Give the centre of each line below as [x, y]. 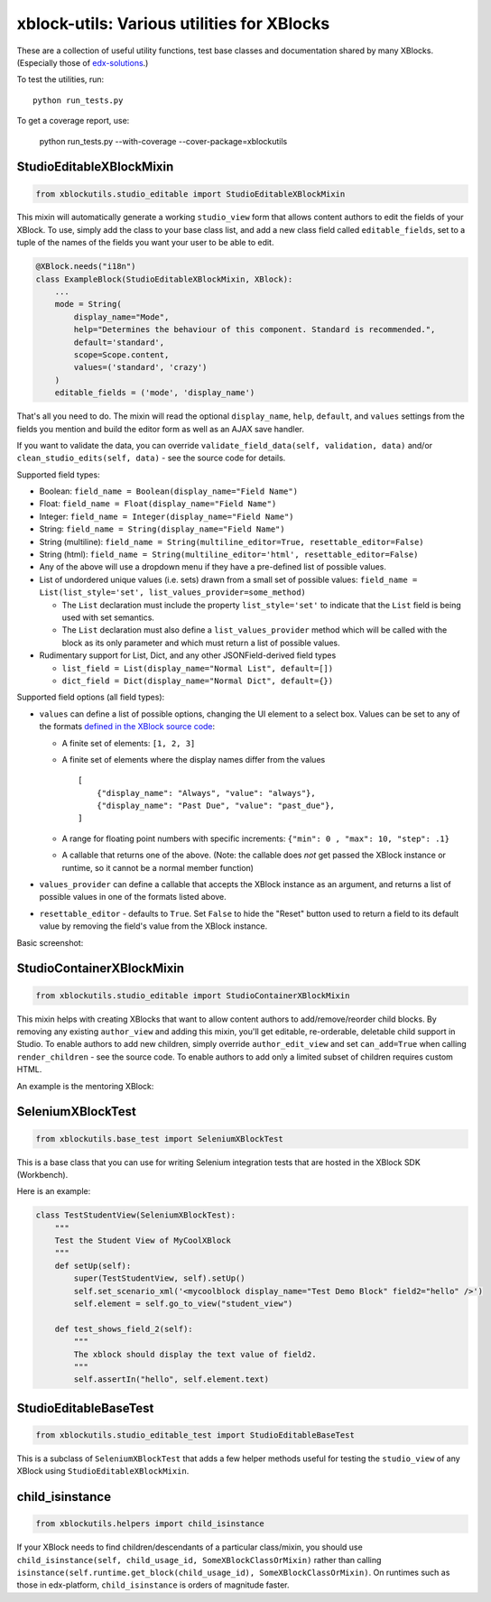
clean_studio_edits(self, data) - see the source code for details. [151, 458]
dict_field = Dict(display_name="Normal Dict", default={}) [198, 681]
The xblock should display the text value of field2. [195, 1354]
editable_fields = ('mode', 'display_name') [155, 393]
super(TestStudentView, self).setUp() [159, 1278]
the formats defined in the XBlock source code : [127, 727]
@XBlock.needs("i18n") [86, 267]
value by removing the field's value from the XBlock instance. [153, 926]
